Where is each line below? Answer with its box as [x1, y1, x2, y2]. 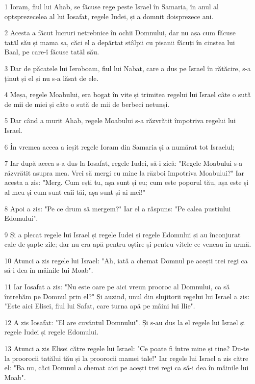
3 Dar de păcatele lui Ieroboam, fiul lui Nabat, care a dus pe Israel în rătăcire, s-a [4, 63, 251, 73]
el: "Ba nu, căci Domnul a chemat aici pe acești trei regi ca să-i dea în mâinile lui [4, 362, 249, 373]
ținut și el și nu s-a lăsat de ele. [4, 73, 99, 83]
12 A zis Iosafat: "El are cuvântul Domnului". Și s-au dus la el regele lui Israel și [4, 317, 245, 327]
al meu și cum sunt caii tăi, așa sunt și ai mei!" [4, 186, 146, 197]
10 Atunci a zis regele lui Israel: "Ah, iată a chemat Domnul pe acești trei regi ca [4, 255, 248, 265]
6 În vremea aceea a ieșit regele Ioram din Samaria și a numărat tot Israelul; [4, 141, 235, 152]
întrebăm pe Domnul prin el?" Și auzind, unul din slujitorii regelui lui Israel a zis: [4, 291, 250, 301]
